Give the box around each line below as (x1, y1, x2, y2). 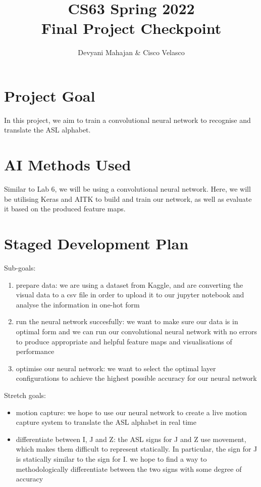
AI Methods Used (4, 154, 131, 175)
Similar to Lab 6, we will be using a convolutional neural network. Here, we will (4, 184, 251, 194)
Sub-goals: (4, 262, 36, 273)
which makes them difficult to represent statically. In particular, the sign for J (16, 444, 257, 454)
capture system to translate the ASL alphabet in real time (16, 417, 196, 427)
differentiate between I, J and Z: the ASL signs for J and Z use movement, (16, 433, 246, 444)
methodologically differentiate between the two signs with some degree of (16, 463, 242, 474)
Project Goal (4, 85, 95, 106)
